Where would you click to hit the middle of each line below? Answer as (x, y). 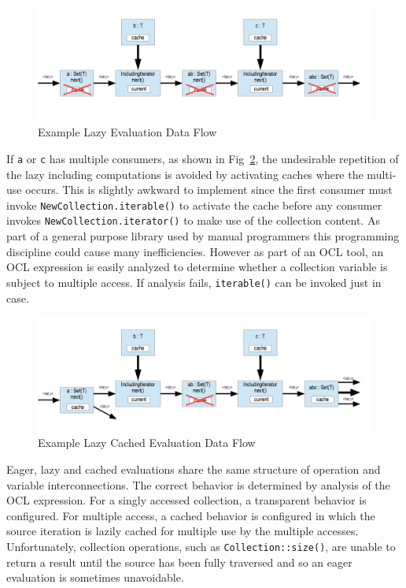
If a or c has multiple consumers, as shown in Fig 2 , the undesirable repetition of (203, 158)
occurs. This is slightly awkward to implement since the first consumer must (209, 190)
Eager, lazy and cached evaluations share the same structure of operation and (194, 469)
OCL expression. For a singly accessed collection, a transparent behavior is (186, 500)
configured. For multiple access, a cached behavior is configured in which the (191, 515)
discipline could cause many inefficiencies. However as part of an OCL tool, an (195, 251)
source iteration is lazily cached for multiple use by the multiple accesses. (183, 531)
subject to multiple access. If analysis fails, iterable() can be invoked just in (194, 282)
